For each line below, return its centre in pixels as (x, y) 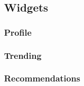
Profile (18, 32)
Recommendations (42, 78)
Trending (23, 55)
